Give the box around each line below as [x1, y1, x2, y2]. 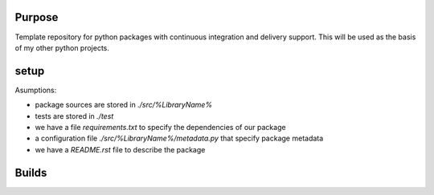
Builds [14, 165, 47, 180]
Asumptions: [14, 85, 57, 95]
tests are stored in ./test [35, 111, 114, 120]
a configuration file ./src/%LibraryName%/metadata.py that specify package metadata [35, 133, 324, 144]
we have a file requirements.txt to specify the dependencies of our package [35, 122, 286, 132]
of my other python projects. [14, 43, 110, 52]
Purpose [14, 10, 59, 24]
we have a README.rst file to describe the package [35, 144, 206, 154]
